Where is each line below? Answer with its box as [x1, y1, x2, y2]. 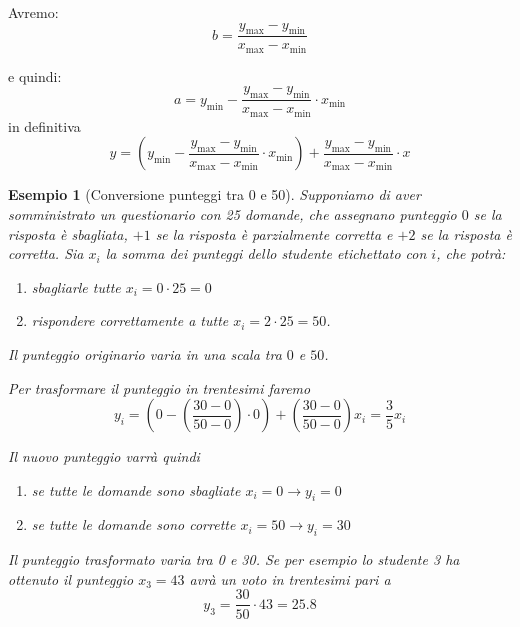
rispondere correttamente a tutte [31, 310, 229, 331]
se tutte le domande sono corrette [31, 514, 236, 535]
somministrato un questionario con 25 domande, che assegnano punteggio [8, 203, 457, 224]
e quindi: [8, 65, 62, 86]
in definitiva [8, 115, 81, 136]
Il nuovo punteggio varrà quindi [8, 446, 200, 467]
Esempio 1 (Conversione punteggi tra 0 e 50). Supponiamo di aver [8, 184, 421, 205]
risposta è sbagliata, [8, 223, 128, 244]
